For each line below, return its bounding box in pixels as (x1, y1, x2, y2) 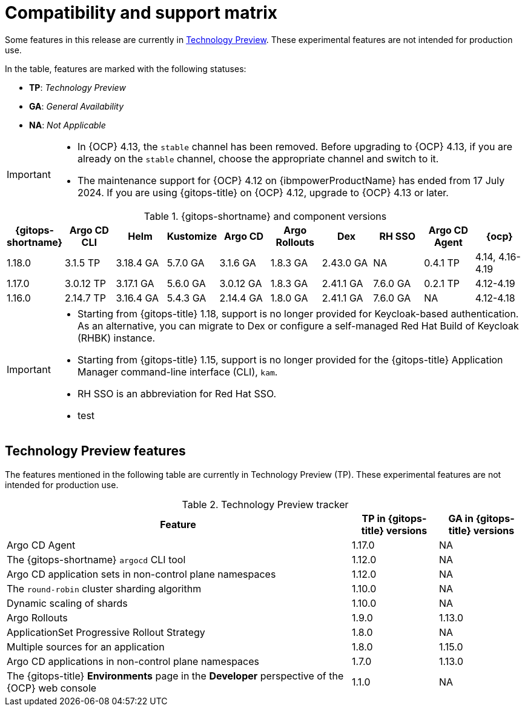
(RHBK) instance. (77, 331, 156, 344)
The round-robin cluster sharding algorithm (7, 582, 202, 595)
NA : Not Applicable (29, 119, 106, 130)
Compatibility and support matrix (5, 2, 278, 23)
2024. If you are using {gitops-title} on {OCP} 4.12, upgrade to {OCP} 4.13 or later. (77, 186, 449, 199)
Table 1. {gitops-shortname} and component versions (144, 210, 387, 222)
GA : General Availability (29, 101, 124, 111)
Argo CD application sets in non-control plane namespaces (7, 567, 276, 580)
